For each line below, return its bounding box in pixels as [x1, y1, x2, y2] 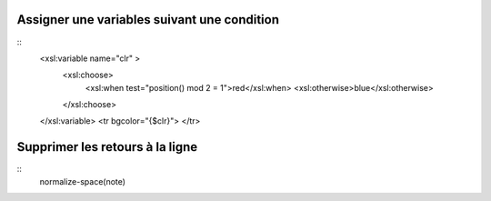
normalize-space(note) [39, 176, 126, 186]
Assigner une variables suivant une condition [16, 12, 279, 27]
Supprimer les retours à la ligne [16, 139, 198, 155]
